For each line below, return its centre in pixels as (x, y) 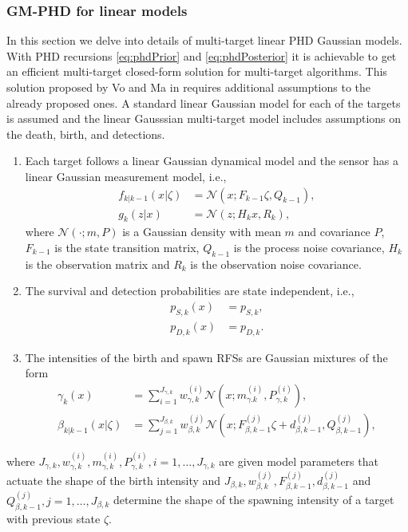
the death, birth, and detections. (86, 134)
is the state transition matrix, (127, 248)
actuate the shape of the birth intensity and (114, 480)
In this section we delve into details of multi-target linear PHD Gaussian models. (204, 40)
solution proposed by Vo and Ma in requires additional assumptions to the (189, 87)
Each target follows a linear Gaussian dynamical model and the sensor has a (212, 161)
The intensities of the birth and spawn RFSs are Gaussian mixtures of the (206, 357)
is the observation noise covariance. (276, 264)
